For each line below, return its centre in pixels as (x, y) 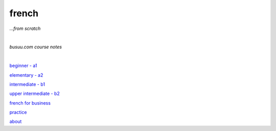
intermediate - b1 (27, 84)
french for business (30, 103)
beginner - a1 (24, 65)
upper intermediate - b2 (34, 93)
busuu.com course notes (36, 47)
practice (18, 112)
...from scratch (25, 28)
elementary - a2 (26, 75)
